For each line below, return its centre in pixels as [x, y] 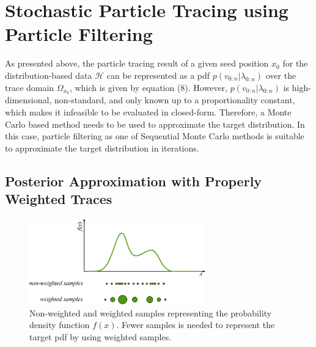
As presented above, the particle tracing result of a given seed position [137, 63]
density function [60, 325]
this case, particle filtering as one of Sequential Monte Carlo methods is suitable [155, 136]
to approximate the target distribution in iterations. [102, 148]
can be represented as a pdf [158, 75]
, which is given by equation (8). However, [149, 87]
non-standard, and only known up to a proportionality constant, [175, 100]
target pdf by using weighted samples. [101, 336]
